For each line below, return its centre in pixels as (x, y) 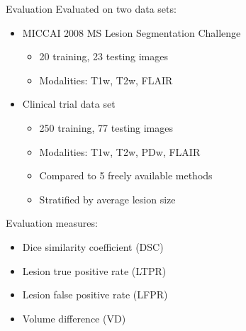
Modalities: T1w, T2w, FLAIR (106, 80)
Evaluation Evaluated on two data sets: (91, 9)
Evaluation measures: (52, 223)
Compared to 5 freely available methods (126, 175)
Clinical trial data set (69, 104)
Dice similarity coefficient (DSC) (93, 246)
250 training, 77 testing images (106, 127)
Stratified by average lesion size (107, 199)
